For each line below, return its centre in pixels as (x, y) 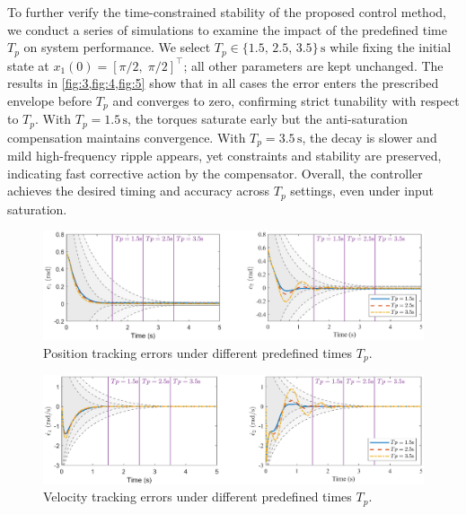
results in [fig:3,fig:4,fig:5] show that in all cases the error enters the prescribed (223, 83)
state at (28, 65)
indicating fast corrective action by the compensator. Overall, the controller (215, 173)
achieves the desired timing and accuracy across (139, 191)
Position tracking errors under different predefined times (198, 352)
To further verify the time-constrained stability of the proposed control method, (227, 12)
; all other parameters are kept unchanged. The (313, 65)
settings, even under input (362, 191)
